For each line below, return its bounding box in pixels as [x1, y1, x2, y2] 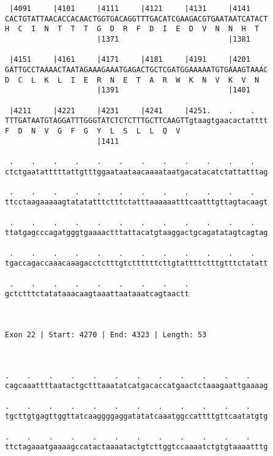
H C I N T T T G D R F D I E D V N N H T [5, 24, 260, 34]
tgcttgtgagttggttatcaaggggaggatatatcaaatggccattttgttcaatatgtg [5, 412, 268, 421]
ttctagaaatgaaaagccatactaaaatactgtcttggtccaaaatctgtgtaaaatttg [5, 443, 268, 452]
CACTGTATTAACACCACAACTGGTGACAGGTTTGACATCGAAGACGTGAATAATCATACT [5, 14, 268, 23]
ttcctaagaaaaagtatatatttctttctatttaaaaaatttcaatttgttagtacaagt [5, 198, 268, 207]
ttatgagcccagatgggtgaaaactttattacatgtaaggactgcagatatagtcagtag [5, 228, 268, 237]
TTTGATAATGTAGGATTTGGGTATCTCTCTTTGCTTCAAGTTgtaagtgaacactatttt [5, 116, 268, 125]
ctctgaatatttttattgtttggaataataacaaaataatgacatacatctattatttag [5, 167, 268, 176]
